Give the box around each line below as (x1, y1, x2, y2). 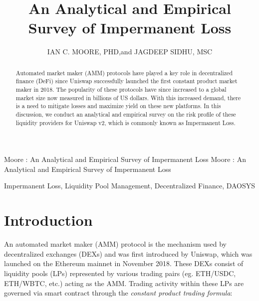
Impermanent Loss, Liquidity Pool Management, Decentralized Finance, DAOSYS (4, 180, 256, 191)
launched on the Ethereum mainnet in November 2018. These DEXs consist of (4, 258, 244, 269)
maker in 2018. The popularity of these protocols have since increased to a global (15, 85, 227, 94)
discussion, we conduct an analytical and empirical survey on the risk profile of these (15, 110, 236, 118)
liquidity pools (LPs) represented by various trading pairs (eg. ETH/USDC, (4, 268, 236, 278)
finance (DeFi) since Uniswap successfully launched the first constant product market (15, 77, 238, 85)
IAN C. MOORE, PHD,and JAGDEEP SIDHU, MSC (47, 46, 213, 57)
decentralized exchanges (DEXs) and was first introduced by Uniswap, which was (4, 248, 253, 259)
